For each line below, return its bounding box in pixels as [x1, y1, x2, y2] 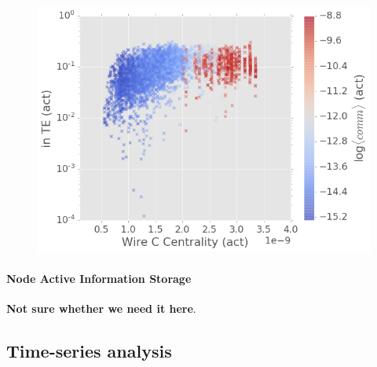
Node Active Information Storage [6, 270, 192, 287]
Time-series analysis [6, 339, 172, 363]
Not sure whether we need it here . [6, 300, 196, 317]
